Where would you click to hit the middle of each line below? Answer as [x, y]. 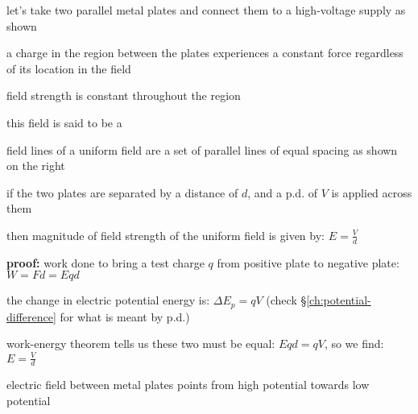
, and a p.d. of [282, 192]
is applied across [372, 192]
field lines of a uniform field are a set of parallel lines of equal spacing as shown [202, 149]
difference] [31, 316]
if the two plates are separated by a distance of [122, 192]
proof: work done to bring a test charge [106, 262]
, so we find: [354, 344]
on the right [36, 166]
